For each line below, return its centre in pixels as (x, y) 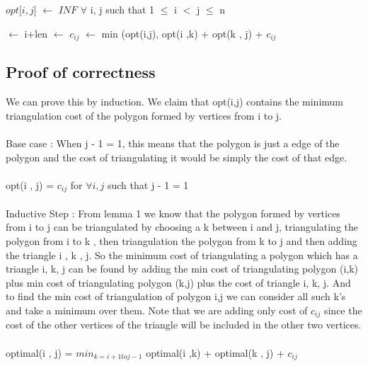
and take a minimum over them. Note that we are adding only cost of (157, 310)
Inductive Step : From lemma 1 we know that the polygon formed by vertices (173, 213)
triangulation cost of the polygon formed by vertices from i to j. (144, 115)
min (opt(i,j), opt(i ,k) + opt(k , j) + (182, 33)
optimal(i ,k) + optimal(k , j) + (215, 352)
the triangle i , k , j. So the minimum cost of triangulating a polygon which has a (182, 255)
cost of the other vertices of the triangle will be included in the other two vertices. (184, 325)
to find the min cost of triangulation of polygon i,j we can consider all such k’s (176, 296)
